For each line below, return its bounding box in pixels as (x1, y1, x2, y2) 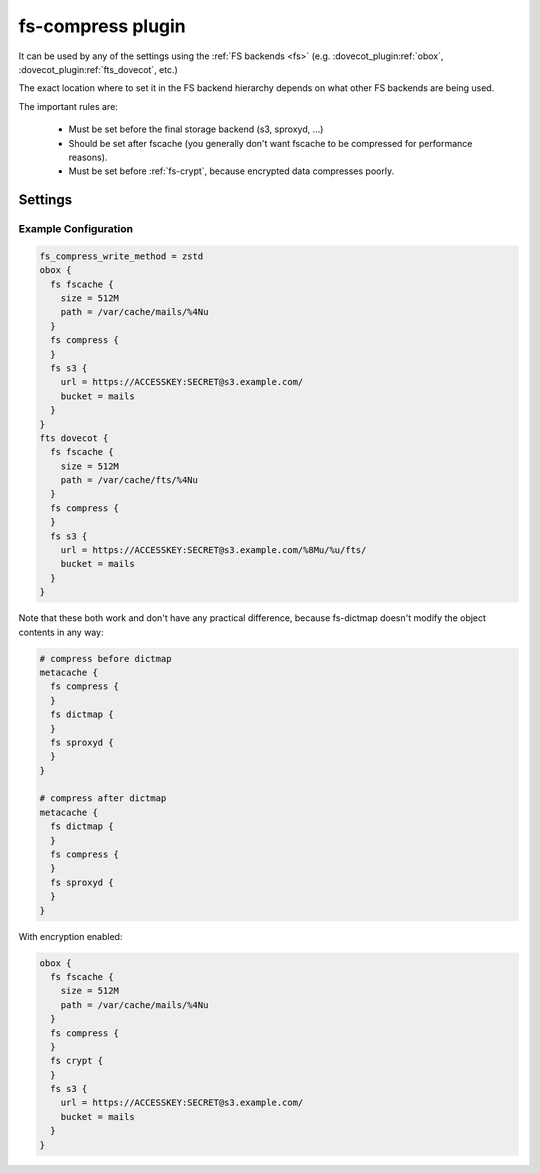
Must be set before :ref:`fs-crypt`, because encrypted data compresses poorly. (68, 165, 395, 177)
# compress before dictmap (39, 653, 172, 664)
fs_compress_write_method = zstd (39, 250, 204, 262)
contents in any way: (18, 626, 104, 638)
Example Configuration (18, 222, 134, 236)
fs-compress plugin (18, 15, 187, 37)
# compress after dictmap (39, 793, 167, 804)
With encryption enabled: (18, 930, 123, 942)
